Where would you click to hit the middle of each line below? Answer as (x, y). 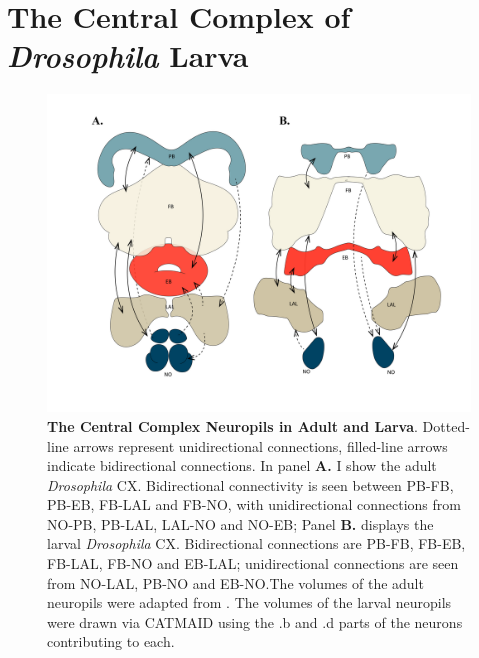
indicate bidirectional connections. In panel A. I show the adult (242, 465)
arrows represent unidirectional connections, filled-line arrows (260, 445)
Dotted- (446, 425)
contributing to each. (111, 641)
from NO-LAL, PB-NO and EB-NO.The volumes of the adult (235, 582)
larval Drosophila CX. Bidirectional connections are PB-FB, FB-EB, (256, 543)
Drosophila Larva (128, 56)
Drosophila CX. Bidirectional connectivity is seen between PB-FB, (250, 484)
